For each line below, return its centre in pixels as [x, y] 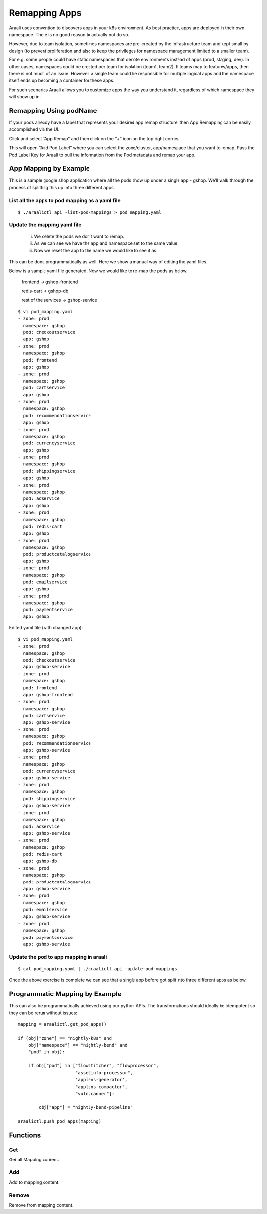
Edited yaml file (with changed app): [46, 628]
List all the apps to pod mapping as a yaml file [65, 200]
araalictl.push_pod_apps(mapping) [60, 1121]
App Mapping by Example [49, 169]
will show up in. [25, 97]
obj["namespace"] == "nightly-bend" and [78, 1045]
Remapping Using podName [53, 111]
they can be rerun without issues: [43, 1013]
